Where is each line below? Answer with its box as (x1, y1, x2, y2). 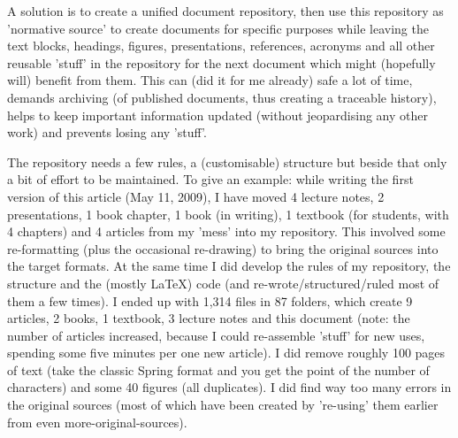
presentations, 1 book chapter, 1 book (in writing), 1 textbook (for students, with (7, 204, 449, 223)
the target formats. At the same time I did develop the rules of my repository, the (7, 257, 451, 275)
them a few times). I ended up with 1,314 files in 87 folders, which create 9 (7, 291, 413, 310)
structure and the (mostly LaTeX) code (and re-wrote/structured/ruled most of (7, 273, 439, 292)
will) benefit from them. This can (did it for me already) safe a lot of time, (7, 71, 413, 89)
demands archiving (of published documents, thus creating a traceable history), (7, 88, 437, 106)
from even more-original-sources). (7, 412, 187, 431)
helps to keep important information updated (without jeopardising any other (7, 105, 428, 124)
